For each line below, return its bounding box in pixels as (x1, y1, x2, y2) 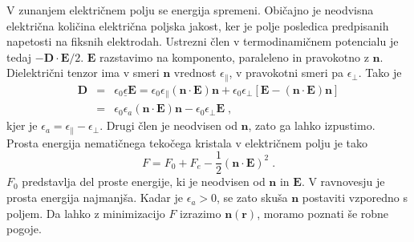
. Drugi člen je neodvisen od (99, 117, 237, 134)
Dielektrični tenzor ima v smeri (6, 64, 160, 81)
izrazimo (180, 204, 221, 221)
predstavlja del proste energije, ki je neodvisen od (22, 173, 266, 190)
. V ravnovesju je (301, 173, 385, 190)
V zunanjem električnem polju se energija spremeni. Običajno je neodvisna (6, 2, 374, 18)
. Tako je (358, 64, 402, 81)
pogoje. (6, 220, 42, 237)
